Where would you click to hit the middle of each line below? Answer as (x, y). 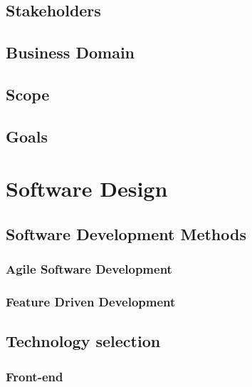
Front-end (35, 376)
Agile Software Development (89, 269)
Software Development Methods (126, 233)
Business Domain (70, 52)
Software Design (87, 189)
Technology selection (83, 341)
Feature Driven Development (91, 302)
